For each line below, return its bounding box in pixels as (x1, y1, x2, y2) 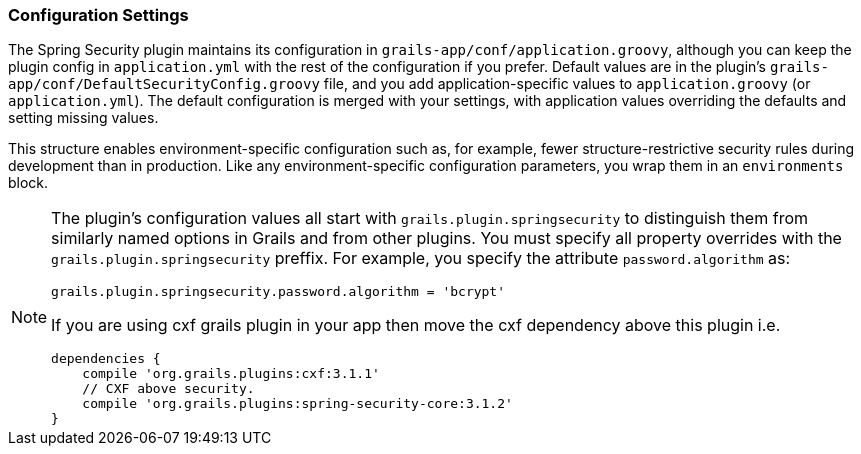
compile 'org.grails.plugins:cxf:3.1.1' (82, 366, 380, 382)
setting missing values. (8, 109, 159, 127)
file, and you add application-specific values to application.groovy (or (323, 75, 811, 93)
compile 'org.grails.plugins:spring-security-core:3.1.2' (82, 396, 513, 412)
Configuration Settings (8, 5, 189, 25)
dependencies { (51, 351, 161, 367)
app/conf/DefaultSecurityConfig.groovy (8, 76, 320, 93)
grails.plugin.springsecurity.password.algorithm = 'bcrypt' (51, 284, 506, 300)
